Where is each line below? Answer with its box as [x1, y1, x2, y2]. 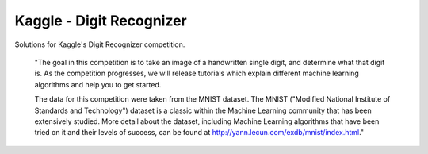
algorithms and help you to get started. [34, 79, 162, 89]
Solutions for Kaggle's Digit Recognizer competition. [14, 40, 185, 49]
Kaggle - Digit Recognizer [14, 12, 188, 29]
